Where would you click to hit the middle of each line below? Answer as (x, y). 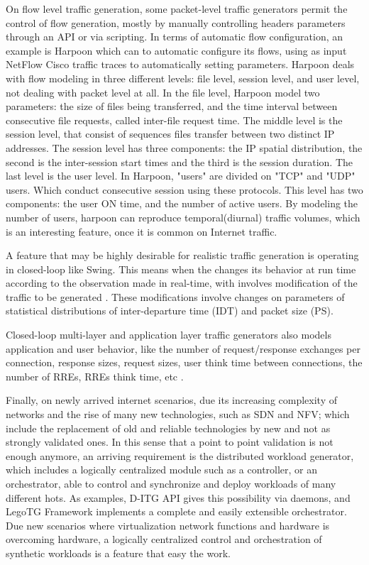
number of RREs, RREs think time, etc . (95, 376)
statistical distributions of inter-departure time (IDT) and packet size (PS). (170, 311)
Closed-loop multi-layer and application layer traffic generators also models (169, 335)
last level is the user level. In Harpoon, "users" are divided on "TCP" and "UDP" (181, 176)
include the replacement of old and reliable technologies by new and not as (168, 428)
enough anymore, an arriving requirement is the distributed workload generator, (180, 455)
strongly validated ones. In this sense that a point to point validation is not (170, 442)
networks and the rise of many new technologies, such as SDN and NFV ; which (178, 414)
